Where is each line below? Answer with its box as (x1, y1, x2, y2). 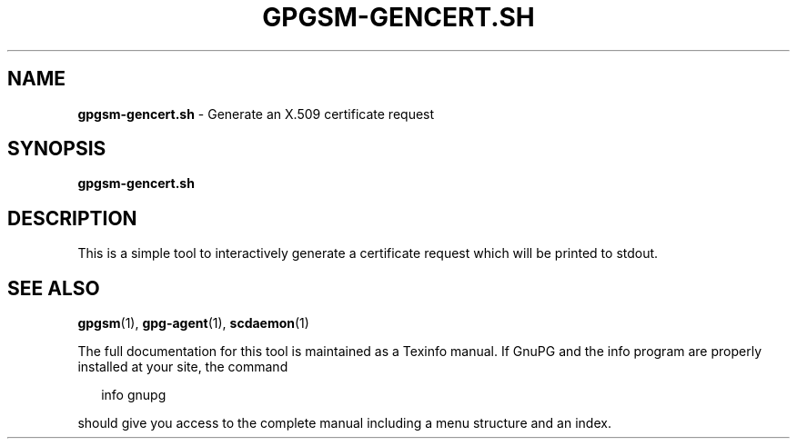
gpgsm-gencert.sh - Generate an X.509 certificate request (77, 105, 435, 122)
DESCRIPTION (7, 206, 137, 230)
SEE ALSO (7, 276, 100, 300)
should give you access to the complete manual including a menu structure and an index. (77, 415, 611, 431)
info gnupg (101, 387, 166, 403)
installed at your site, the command (77, 359, 288, 375)
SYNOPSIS (7, 137, 106, 161)
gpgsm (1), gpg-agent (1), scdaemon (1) (77, 315, 309, 332)
